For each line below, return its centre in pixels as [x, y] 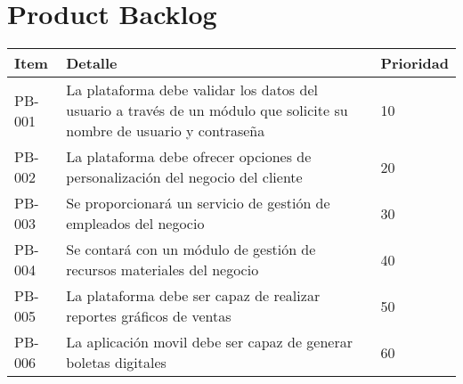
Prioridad [414, 63]
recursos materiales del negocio [162, 270]
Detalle [92, 63]
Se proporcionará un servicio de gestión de [198, 203]
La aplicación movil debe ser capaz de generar [209, 342]
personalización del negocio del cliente [184, 177]
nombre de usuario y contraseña [166, 131]
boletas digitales [116, 363]
